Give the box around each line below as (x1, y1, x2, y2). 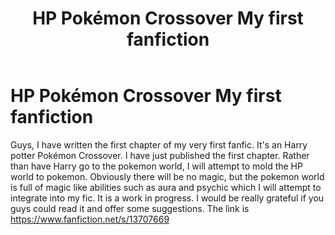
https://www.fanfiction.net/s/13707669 (10, 213, 170, 225)
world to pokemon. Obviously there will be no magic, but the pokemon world (10, 170, 325, 182)
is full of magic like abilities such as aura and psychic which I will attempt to (10, 181, 322, 193)
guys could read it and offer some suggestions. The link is (10, 202, 250, 214)
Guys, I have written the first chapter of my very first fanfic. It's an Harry (10, 138, 308, 151)
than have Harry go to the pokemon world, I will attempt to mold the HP (10, 160, 303, 172)
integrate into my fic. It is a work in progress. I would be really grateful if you (10, 192, 325, 204)
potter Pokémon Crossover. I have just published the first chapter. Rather (10, 149, 310, 161)
